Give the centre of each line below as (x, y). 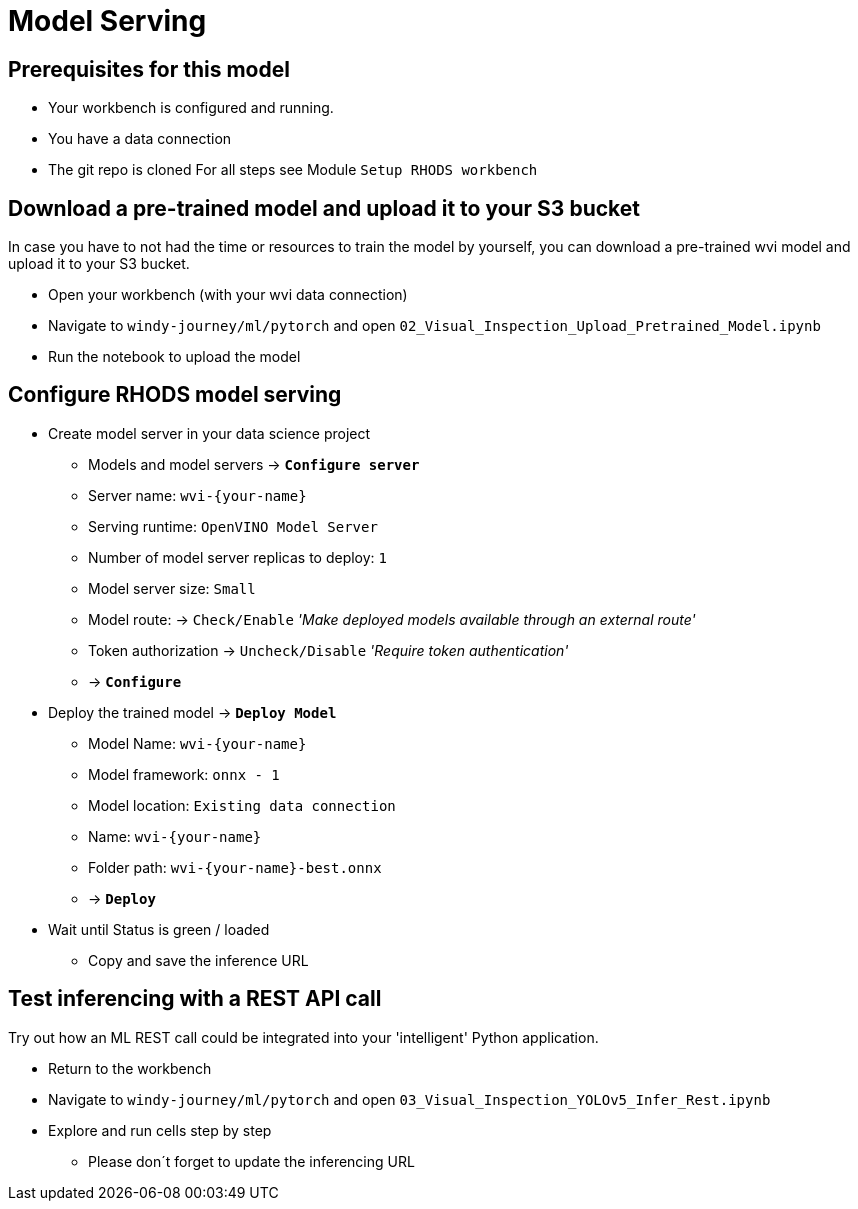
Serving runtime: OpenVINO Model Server (233, 526)
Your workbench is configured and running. (191, 108)
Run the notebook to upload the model (174, 357)
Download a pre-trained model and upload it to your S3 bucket (324, 208)
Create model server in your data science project (209, 433)
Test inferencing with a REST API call (195, 999)
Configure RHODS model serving (175, 395)
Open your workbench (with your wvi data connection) (228, 295)
